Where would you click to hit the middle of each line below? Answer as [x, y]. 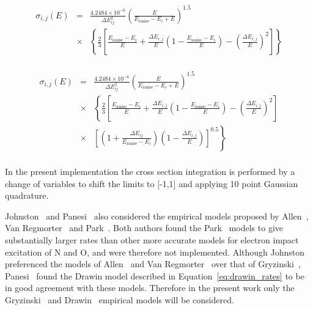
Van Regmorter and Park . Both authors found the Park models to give [144, 228]
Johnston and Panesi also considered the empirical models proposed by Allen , [157, 216]
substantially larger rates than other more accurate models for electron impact [152, 239]
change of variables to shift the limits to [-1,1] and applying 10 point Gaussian [152, 183]
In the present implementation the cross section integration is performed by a [150, 171]
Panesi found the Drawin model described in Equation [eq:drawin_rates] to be [155, 275]
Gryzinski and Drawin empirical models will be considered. [120, 299]
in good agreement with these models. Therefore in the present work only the [150, 288]
